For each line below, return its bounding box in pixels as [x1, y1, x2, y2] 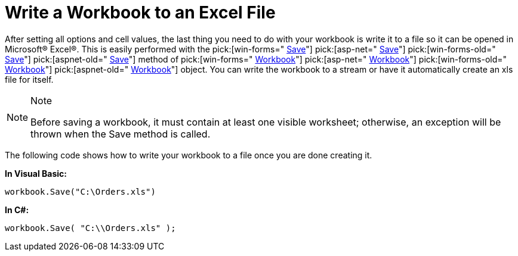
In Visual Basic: [5, 168, 67, 179]
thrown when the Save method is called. [30, 127, 211, 140]
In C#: [5, 204, 29, 215]
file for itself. [5, 74, 54, 85]
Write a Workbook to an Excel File [5, 2, 276, 23]
